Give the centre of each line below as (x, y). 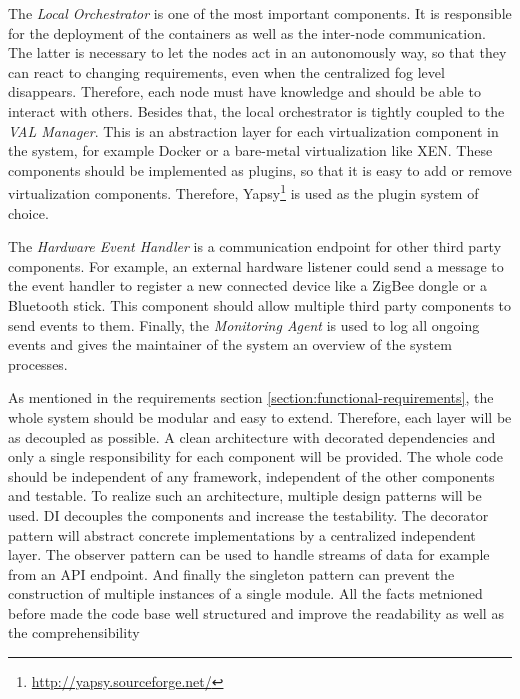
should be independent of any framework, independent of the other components (251, 475)
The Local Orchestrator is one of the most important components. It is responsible (260, 13)
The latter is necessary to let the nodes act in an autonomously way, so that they (257, 52)
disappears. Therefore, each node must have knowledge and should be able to (244, 91)
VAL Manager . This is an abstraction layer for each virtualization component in (253, 130)
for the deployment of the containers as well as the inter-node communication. (247, 32)
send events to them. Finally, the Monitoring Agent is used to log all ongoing (244, 324)
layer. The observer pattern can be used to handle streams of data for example (249, 554)
